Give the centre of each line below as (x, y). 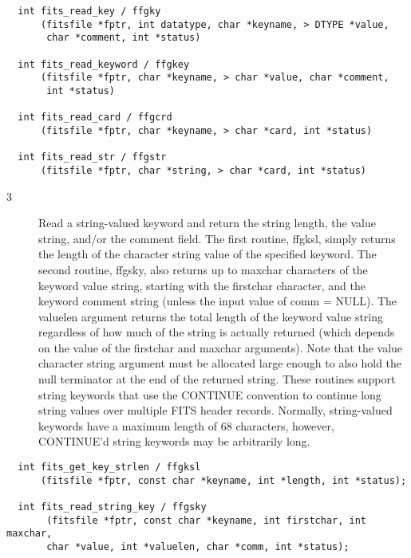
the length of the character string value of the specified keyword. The (207, 254)
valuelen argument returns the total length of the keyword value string (211, 316)
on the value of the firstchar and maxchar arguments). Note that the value (221, 347)
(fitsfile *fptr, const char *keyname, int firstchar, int (207, 520)
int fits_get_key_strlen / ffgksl (109, 468)
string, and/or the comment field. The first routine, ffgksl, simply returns (217, 238)
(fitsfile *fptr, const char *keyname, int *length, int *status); (223, 480)
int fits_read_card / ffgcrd (95, 118)
